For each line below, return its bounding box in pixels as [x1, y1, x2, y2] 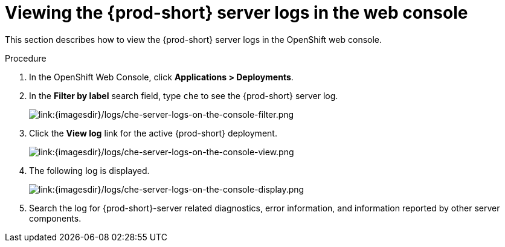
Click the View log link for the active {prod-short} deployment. [29, 127, 277, 138]
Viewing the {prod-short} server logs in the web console [5, 2, 468, 23]
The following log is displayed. [29, 165, 150, 176]
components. [29, 213, 82, 223]
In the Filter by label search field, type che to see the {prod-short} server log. [29, 90, 338, 101]
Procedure [5, 53, 47, 63]
